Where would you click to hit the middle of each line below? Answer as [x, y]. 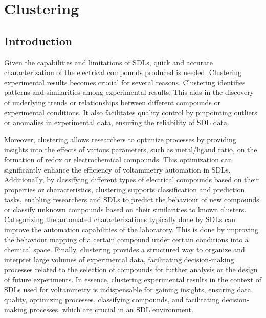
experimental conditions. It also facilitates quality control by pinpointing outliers [131, 112]
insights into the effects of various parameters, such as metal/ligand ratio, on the [131, 149]
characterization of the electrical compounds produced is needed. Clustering [123, 72]
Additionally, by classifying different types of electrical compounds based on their [131, 179]
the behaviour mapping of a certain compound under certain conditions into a [126, 239]
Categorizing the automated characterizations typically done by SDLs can [120, 219]
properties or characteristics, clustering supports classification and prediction [125, 189]
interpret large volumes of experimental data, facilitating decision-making [119, 259]
